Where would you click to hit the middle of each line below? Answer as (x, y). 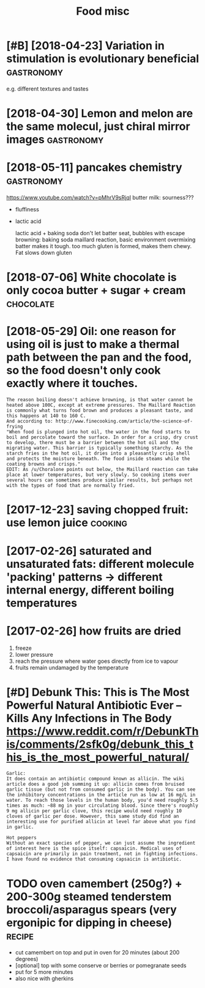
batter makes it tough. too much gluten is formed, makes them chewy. (103, 246)
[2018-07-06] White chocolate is (91, 277)
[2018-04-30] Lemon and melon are (100, 114)
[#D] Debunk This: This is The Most (98, 692)
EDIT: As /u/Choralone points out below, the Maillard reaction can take (102, 470)
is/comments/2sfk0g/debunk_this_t (100, 744)
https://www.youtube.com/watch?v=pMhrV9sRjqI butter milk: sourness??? (100, 198)
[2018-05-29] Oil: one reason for (91, 331)
